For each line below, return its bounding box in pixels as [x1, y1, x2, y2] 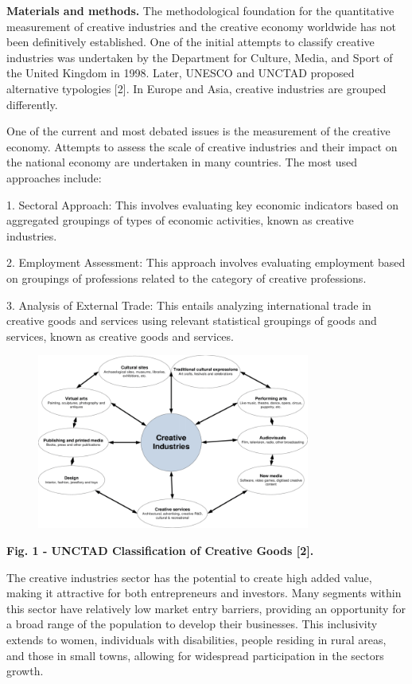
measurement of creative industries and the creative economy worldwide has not [6, 18, 397, 34]
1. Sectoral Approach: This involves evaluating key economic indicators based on [6, 196, 399, 213]
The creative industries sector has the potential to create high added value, [6, 569, 372, 585]
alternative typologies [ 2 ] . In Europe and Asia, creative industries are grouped [6, 80, 387, 96]
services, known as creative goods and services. [6, 327, 234, 344]
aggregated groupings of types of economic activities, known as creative [6, 212, 354, 229]
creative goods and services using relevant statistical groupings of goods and [6, 312, 377, 329]
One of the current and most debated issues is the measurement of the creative [6, 123, 391, 139]
